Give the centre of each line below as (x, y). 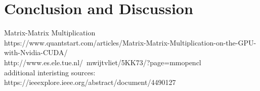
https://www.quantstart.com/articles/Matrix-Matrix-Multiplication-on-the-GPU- (130, 42)
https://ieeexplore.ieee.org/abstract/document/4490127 (90, 82)
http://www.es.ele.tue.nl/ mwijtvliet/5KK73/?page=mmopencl (103, 62)
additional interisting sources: (50, 72)
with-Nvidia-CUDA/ (36, 52)
